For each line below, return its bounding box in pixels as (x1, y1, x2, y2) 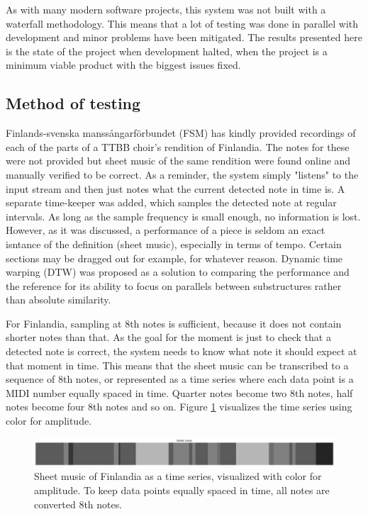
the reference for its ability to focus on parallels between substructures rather (6, 278, 342, 293)
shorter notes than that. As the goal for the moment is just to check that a (6, 330, 331, 345)
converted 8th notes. (34, 496, 123, 511)
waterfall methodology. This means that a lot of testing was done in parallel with (6, 16, 358, 30)
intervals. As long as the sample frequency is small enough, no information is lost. (6, 208, 361, 223)
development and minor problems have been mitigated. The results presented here (6, 30, 362, 45)
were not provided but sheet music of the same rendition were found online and (6, 153, 351, 168)
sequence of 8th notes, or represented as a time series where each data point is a (6, 371, 354, 386)
